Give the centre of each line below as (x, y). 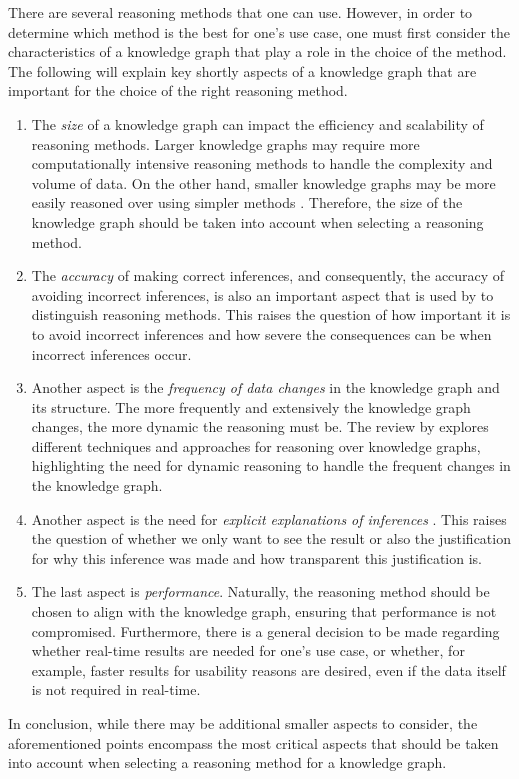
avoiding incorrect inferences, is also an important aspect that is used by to (262, 294)
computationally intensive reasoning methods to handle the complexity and (262, 163)
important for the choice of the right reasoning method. (178, 90)
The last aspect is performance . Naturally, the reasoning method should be (260, 591)
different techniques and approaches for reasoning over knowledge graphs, (256, 445)
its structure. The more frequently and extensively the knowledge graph (251, 406)
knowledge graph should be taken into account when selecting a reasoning (257, 221)
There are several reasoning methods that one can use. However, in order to (240, 12)
